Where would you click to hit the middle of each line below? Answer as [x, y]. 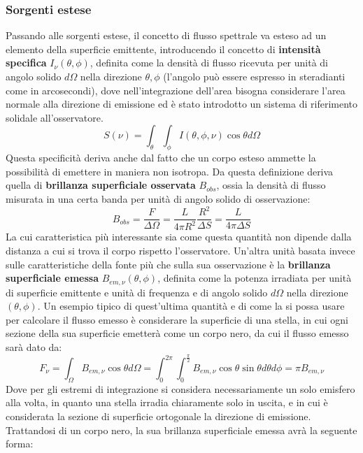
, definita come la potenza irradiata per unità [255, 278]
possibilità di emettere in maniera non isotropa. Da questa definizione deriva [170, 171]
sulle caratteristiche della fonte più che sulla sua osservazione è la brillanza [168, 264]
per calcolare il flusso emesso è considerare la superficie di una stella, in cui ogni [177, 319]
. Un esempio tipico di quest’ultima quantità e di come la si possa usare [191, 306]
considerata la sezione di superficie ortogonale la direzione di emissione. [158, 416]
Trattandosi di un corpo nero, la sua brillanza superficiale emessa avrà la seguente [181, 430]
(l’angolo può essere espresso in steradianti [254, 76]
